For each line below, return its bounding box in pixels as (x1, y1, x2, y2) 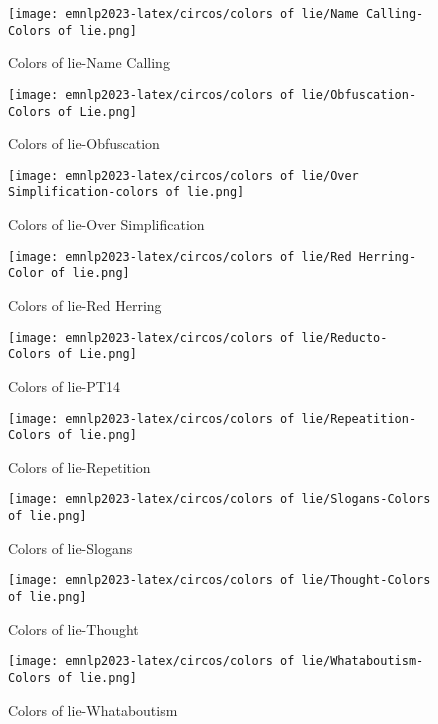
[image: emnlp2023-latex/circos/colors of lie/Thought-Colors (8, 573, 431, 588)
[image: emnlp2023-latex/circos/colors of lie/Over (8, 168, 359, 183)
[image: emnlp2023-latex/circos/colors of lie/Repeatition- (8, 411, 417, 426)
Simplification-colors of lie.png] (8, 185, 245, 200)
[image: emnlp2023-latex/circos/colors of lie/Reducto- (8, 330, 388, 345)
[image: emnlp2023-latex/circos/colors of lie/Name (8, 7, 359, 21)
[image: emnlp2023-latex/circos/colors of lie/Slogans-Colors (8, 492, 431, 507)
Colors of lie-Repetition (8, 456, 151, 477)
